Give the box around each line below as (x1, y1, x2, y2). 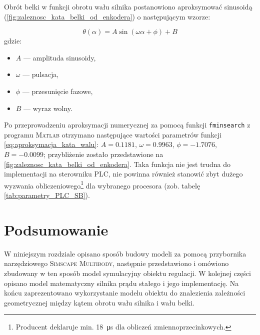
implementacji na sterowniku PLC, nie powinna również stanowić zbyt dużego (4, 168, 243, 179)
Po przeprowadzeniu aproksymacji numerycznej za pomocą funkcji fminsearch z (4, 119, 250, 130)
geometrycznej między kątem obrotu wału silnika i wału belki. (4, 297, 194, 307)
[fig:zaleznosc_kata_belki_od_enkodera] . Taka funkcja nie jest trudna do (4, 158, 230, 169)
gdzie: (4, 35, 21, 46)
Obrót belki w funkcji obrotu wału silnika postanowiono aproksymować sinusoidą (4, 1, 252, 11)
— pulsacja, (22, 69, 59, 79)
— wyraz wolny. (23, 102, 72, 113)
